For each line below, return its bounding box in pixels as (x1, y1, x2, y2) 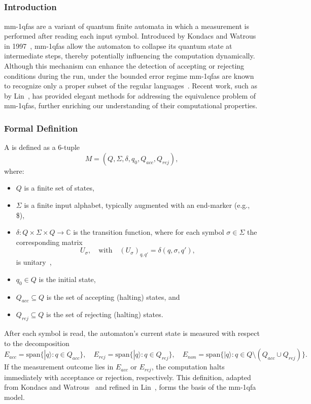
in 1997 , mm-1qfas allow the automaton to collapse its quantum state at (4, 40, 232, 51)
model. (4, 392, 25, 402)
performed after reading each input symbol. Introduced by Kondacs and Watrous (4, 30, 256, 41)
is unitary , (16, 257, 52, 267)
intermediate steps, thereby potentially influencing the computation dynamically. (4, 50, 255, 61)
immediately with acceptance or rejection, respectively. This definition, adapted (4, 371, 251, 382)
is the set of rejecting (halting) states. (46, 309, 163, 320)
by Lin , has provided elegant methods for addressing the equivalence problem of (4, 90, 256, 101)
